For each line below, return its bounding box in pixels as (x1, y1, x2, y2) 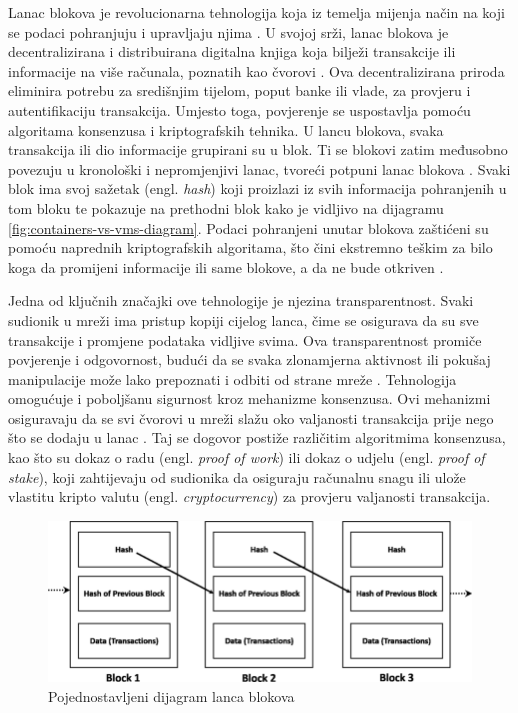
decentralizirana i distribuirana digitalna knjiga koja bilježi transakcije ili (8, 41, 456, 62)
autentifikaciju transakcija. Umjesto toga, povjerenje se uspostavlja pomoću (8, 99, 471, 120)
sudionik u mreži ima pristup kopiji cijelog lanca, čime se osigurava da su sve (8, 309, 479, 330)
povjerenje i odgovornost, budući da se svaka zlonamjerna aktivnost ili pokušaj (8, 349, 491, 370)
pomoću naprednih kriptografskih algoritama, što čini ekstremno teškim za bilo (8, 237, 493, 258)
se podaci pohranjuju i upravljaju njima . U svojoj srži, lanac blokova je (8, 21, 449, 42)
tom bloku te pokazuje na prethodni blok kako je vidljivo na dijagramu (8, 197, 444, 218)
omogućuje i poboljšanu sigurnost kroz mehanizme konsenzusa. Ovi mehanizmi (8, 388, 491, 409)
